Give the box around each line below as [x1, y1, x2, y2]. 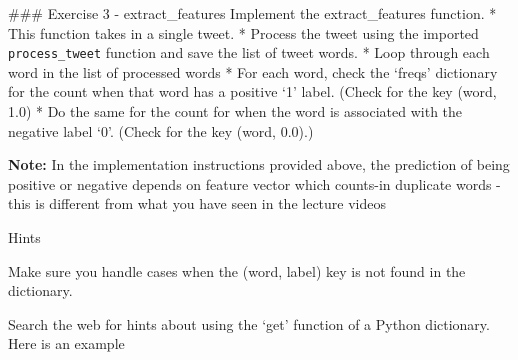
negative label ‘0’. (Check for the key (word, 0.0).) [8, 120, 314, 141]
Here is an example [8, 333, 125, 354]
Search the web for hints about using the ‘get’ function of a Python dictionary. [8, 313, 490, 334]
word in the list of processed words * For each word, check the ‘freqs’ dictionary [8, 61, 498, 82]
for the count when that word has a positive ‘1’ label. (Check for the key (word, [8, 81, 497, 102]
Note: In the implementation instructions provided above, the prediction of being [8, 154, 510, 175]
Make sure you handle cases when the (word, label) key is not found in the [8, 260, 466, 281]
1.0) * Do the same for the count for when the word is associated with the [8, 101, 463, 122]
